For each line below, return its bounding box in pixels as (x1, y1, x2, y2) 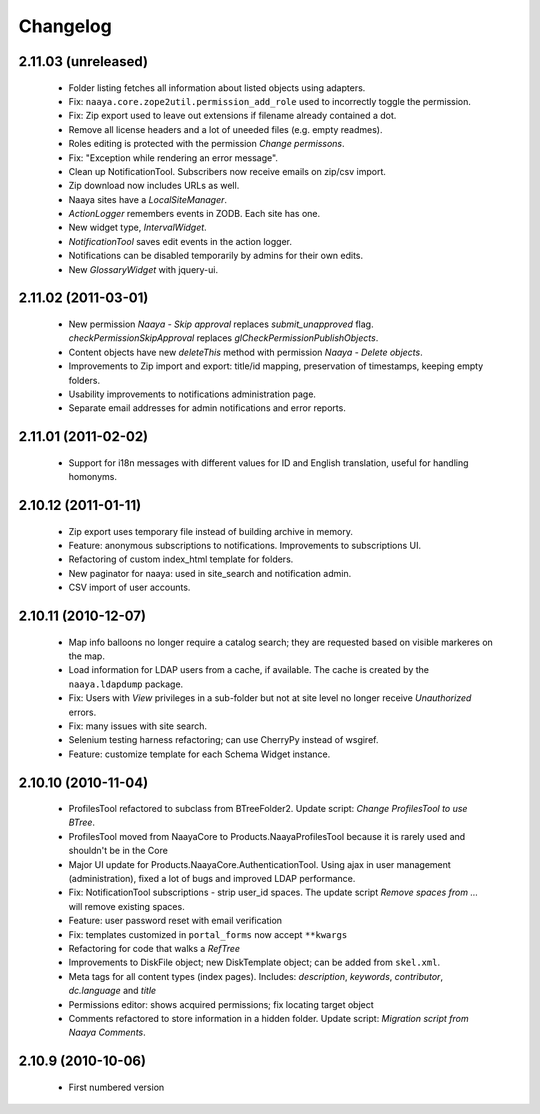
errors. (68, 706, 97, 718)
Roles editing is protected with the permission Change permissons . (68, 138, 345, 150)
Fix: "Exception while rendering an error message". (68, 151, 279, 164)
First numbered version (68, 1081, 165, 1093)
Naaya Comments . (68, 1026, 147, 1039)
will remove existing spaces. (68, 900, 185, 912)
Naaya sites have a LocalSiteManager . (68, 193, 228, 205)
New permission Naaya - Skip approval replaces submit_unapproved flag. (68, 318, 374, 330)
